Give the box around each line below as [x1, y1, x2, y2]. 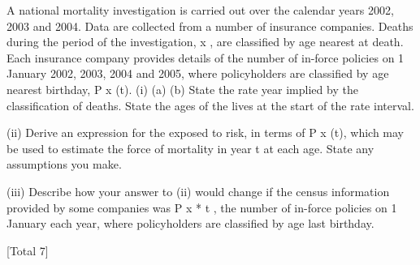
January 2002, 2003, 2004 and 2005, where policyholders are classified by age [6, 65, 389, 82]
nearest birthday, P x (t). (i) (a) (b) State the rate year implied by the [6, 80, 358, 97]
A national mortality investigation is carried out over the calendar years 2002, [6, 2, 394, 18]
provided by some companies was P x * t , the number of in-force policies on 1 [6, 199, 397, 216]
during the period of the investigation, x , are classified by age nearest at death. [6, 33, 404, 50]
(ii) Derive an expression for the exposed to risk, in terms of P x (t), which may [6, 124, 405, 141]
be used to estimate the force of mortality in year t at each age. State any [6, 139, 375, 156]
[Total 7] [6, 241, 49, 259]
